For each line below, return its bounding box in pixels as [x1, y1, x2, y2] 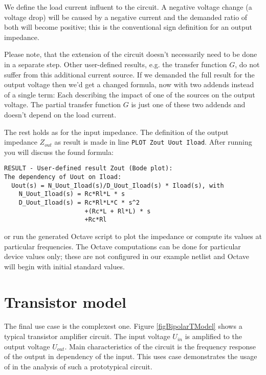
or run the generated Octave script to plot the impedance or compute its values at [4, 230, 262, 241]
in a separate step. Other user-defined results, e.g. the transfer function [4, 58, 227, 69]
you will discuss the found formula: [4, 146, 114, 157]
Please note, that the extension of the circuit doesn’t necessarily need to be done [4, 49, 257, 60]
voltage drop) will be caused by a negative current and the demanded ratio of [4, 11, 248, 22]
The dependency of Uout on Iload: [4, 173, 122, 181]
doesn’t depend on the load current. [4, 109, 117, 120]
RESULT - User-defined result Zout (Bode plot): [4, 165, 173, 172]
